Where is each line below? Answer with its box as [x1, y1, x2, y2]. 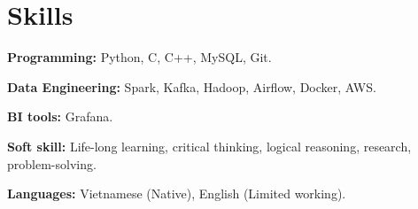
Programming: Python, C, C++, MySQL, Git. [7, 48, 272, 66]
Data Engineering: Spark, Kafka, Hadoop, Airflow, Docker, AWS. [7, 77, 376, 96]
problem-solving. [7, 154, 97, 173]
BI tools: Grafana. [7, 107, 113, 126]
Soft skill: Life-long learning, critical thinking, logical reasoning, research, [7, 136, 412, 155]
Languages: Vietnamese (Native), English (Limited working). [7, 184, 346, 203]
